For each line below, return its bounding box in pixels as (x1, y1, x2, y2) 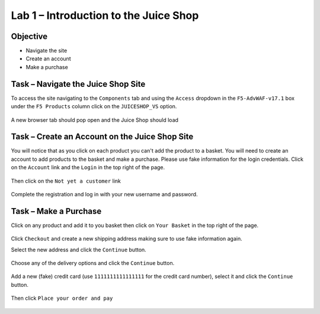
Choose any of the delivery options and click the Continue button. (11, 260, 175, 267)
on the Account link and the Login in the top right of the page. (11, 164, 165, 171)
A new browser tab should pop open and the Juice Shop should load (11, 116, 179, 124)
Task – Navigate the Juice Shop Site (11, 79, 146, 89)
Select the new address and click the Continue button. (11, 246, 146, 253)
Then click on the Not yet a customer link (11, 177, 121, 184)
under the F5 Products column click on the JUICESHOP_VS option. (11, 103, 177, 110)
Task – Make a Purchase (11, 206, 102, 216)
